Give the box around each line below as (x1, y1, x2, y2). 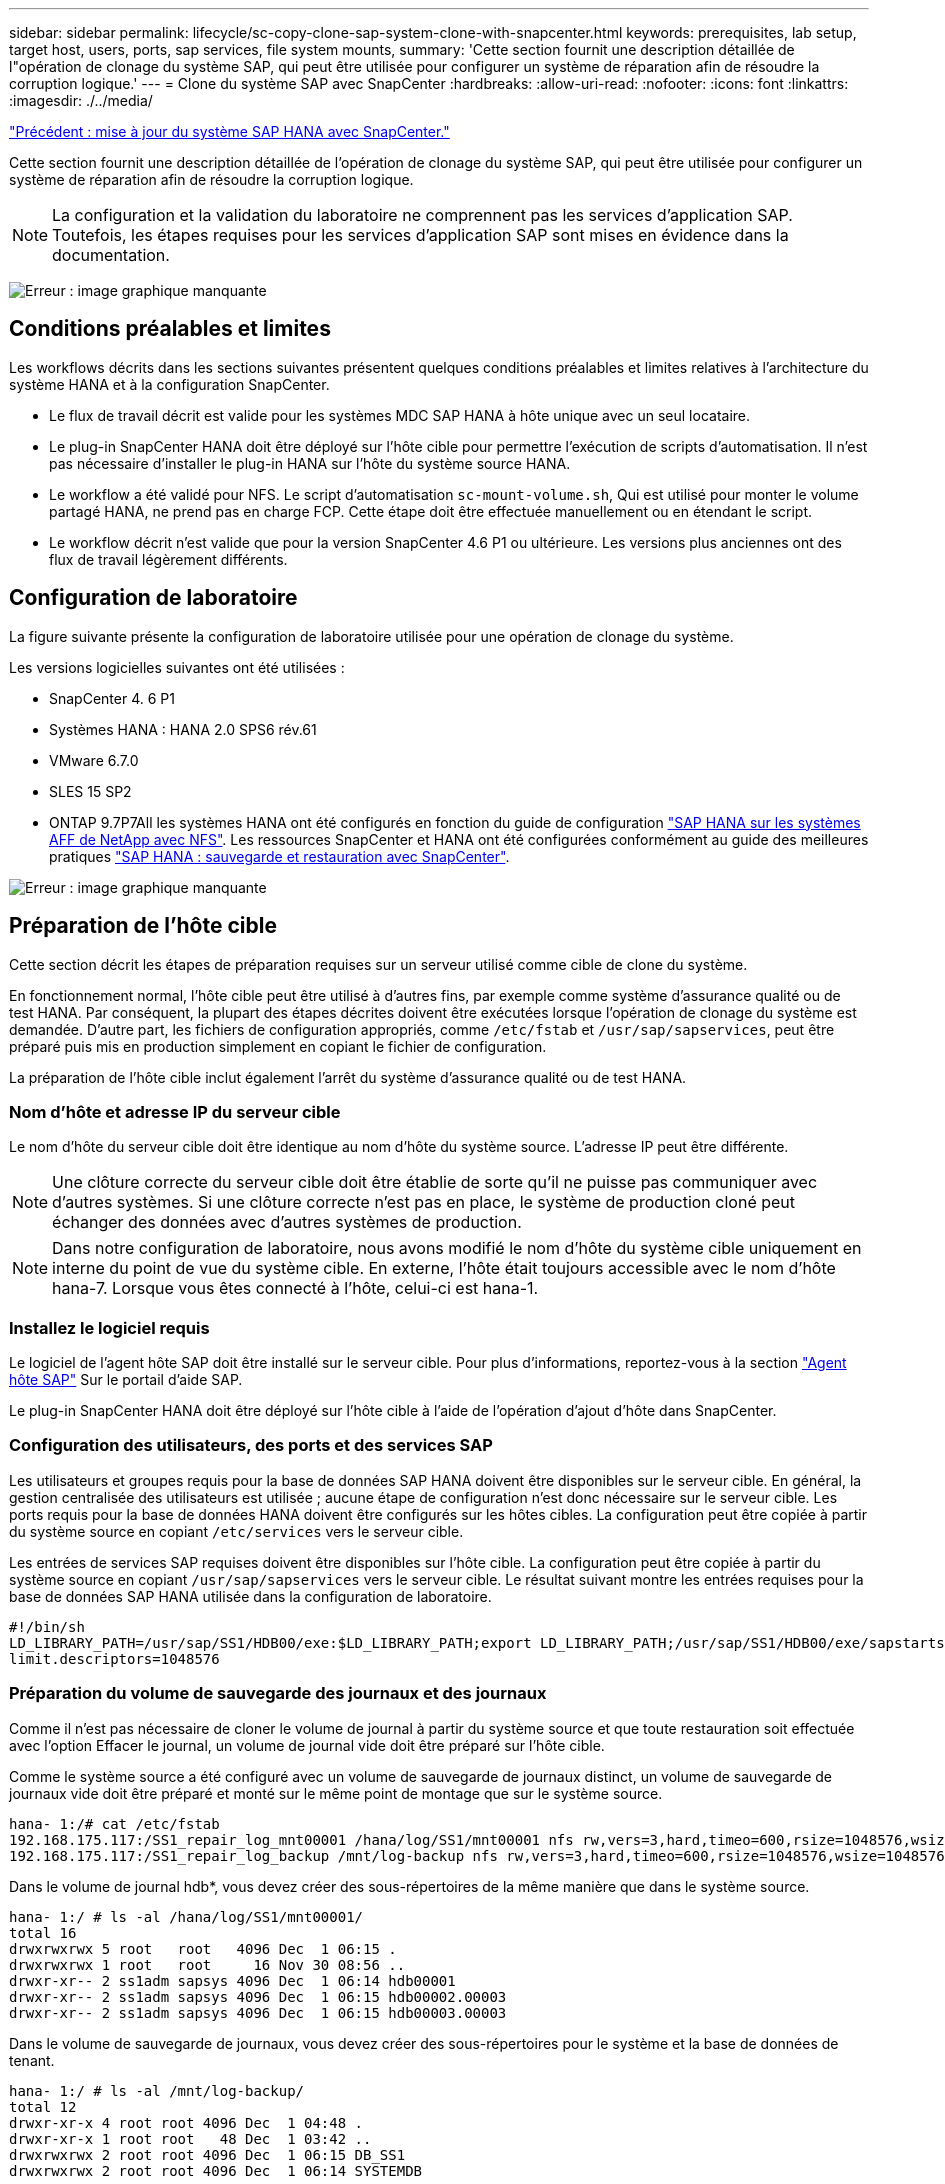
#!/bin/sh (9, 1618, 85, 1635)
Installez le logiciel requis (9, 1317, 210, 1338)
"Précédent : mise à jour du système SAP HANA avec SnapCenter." (9, 123, 450, 140)
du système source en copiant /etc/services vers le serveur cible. (9, 1522, 464, 1540)
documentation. (52, 245, 170, 265)
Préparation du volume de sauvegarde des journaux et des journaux (9, 1683, 547, 1704)
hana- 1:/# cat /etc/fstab (9, 1815, 220, 1832)
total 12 (9, 2098, 77, 2115)
